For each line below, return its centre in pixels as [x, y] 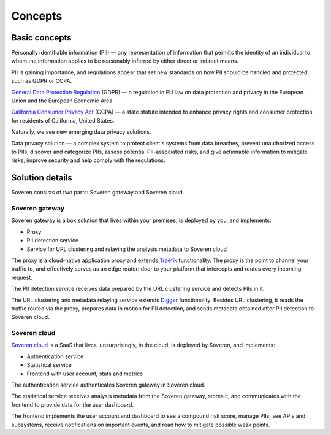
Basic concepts [41, 38]
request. [22, 277]
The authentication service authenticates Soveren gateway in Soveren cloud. [108, 385]
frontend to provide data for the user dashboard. [73, 404]
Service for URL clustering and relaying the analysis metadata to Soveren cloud [127, 249]
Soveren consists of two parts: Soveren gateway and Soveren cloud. [98, 193]
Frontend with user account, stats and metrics [85, 374]
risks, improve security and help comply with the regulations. [88, 160]
